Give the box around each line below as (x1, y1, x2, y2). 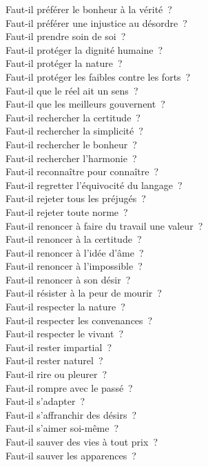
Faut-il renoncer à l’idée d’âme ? (6, 245, 144, 259)
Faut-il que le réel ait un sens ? (6, 83, 138, 97)
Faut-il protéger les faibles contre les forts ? (6, 69, 191, 83)
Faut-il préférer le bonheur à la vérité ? (6, 2, 172, 16)
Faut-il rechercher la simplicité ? (6, 123, 143, 138)
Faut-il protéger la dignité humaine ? (6, 42, 163, 57)
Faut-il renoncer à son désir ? (6, 272, 131, 286)
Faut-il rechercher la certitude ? (6, 110, 141, 124)
